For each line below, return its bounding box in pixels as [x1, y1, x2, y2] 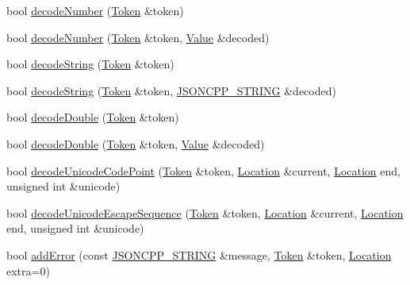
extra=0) [6, 262, 50, 279]
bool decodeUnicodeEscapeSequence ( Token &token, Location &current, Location [6, 204, 404, 221]
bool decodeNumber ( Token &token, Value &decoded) [6, 29, 270, 45]
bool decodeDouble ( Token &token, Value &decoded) [6, 135, 265, 152]
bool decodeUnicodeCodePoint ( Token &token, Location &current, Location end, [6, 162, 400, 179]
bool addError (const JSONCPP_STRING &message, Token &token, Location [6, 246, 392, 263]
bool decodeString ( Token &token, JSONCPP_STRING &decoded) [6, 82, 336, 98]
